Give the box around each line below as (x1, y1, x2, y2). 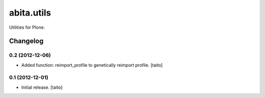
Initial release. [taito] (21, 84, 63, 90)
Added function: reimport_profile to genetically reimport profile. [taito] (21, 62, 163, 68)
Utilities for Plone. (9, 24, 45, 30)
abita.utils (9, 7, 52, 18)
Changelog (9, 37, 44, 45)
